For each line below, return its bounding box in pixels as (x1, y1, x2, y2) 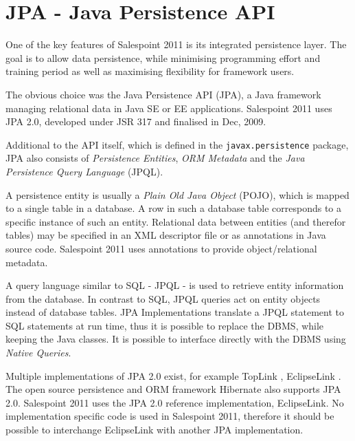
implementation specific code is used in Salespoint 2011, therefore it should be (5, 409, 334, 423)
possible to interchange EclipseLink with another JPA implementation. (5, 422, 304, 437)
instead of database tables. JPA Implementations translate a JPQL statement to (5, 305, 345, 319)
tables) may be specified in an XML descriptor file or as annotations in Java (5, 228, 326, 242)
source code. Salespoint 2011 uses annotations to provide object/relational (5, 241, 317, 255)
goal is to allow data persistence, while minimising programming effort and (5, 50, 321, 65)
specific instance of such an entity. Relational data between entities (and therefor (5, 214, 346, 228)
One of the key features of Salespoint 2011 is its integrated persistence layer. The (5, 37, 347, 52)
